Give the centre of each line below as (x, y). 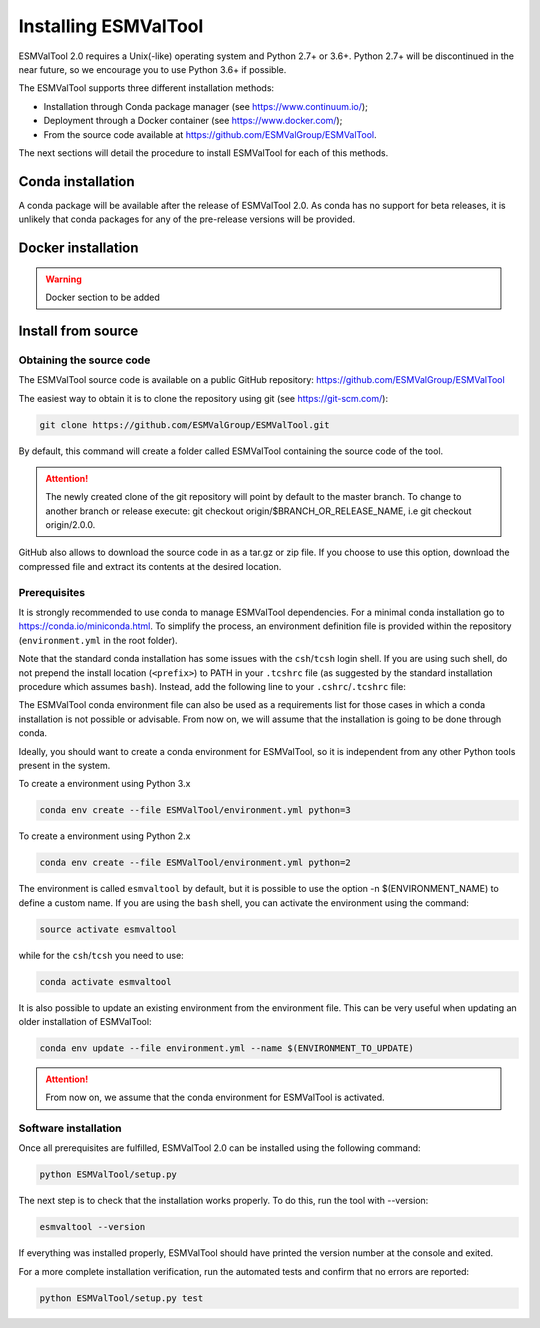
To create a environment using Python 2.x (104, 836)
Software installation (70, 1128)
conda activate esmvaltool (105, 981)
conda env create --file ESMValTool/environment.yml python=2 (195, 863)
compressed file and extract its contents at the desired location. (150, 566)
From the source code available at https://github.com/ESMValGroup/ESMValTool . (210, 134)
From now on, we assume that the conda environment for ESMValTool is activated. (215, 1097)
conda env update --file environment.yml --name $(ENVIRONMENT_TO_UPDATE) (227, 1048)
